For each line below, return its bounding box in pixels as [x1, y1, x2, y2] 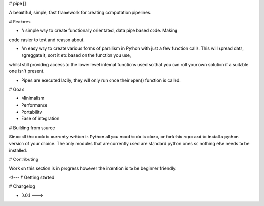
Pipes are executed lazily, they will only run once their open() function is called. [21, 77, 181, 83]
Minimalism [21, 95, 44, 101]
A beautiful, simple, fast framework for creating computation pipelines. [9, 10, 152, 16]
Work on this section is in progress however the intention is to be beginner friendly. [9, 165, 176, 171]
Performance [21, 102, 48, 108]
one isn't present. [9, 69, 44, 74]
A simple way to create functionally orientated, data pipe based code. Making [21, 27, 177, 34]
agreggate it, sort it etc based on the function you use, [21, 52, 131, 58]
